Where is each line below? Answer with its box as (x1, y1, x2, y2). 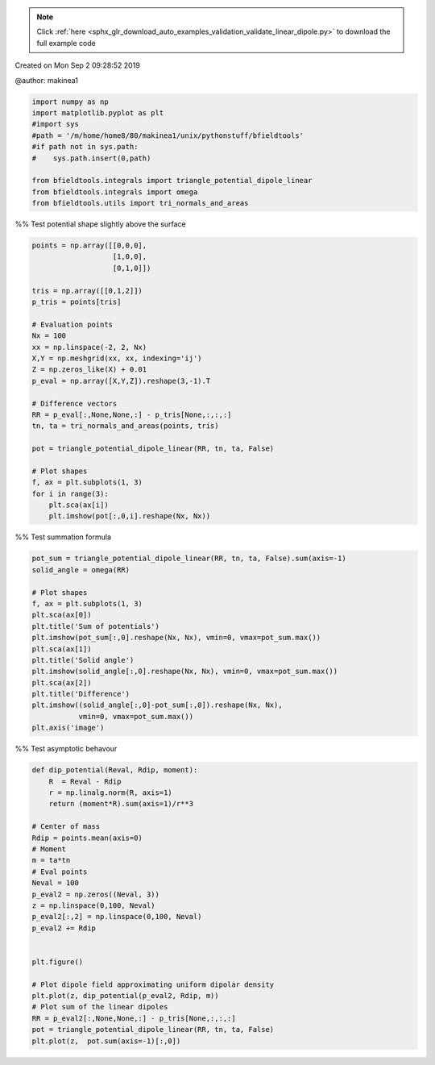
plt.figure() (31, 957, 84, 967)
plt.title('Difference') (31, 689, 130, 699)
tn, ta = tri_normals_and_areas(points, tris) (31, 422, 219, 431)
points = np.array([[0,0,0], (31, 241, 147, 250)
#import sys (31, 119, 80, 129)
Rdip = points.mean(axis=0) (31, 833, 143, 842)
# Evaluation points (31, 319, 113, 329)
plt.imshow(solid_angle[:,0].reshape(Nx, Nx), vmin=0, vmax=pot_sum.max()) (31, 667, 338, 676)
